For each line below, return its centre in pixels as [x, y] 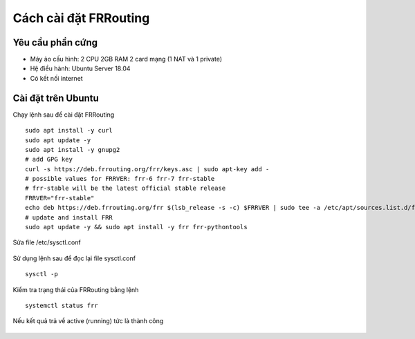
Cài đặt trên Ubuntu [56, 98]
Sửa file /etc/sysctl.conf [47, 242]
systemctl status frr [62, 306]
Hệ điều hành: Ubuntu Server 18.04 [80, 68]
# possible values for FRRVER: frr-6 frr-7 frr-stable [120, 179]
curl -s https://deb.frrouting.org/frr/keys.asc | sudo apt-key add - [147, 169]
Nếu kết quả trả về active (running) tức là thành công [88, 321]
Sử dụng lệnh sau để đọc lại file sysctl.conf [74, 258]
